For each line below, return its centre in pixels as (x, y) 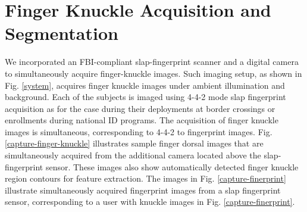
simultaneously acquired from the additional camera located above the (133, 155)
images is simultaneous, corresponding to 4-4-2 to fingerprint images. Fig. (139, 131)
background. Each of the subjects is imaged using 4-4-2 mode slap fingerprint (145, 97)
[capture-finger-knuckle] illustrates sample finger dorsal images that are (134, 143)
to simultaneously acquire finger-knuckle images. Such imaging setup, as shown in (153, 73)
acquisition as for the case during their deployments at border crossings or (140, 108)
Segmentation (62, 33)
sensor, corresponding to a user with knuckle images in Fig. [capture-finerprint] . (150, 202)
